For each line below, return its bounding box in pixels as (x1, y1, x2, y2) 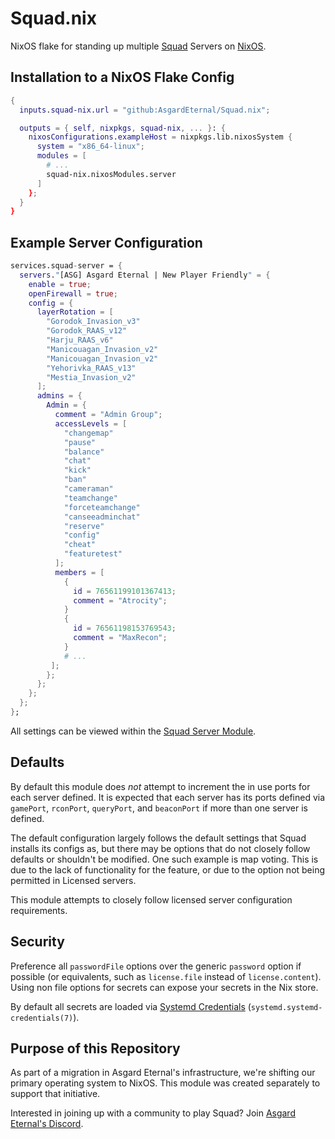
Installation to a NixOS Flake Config (10, 69, 235, 86)
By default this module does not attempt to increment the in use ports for (10, 780, 311, 792)
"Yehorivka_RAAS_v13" (46, 363, 137, 373)
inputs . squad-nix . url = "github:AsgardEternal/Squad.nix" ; (19, 105, 271, 115)
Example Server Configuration (10, 234, 203, 251)
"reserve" (63, 521, 105, 531)
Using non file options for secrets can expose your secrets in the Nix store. (10, 981, 319, 993)
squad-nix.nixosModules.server (46, 169, 177, 179)
